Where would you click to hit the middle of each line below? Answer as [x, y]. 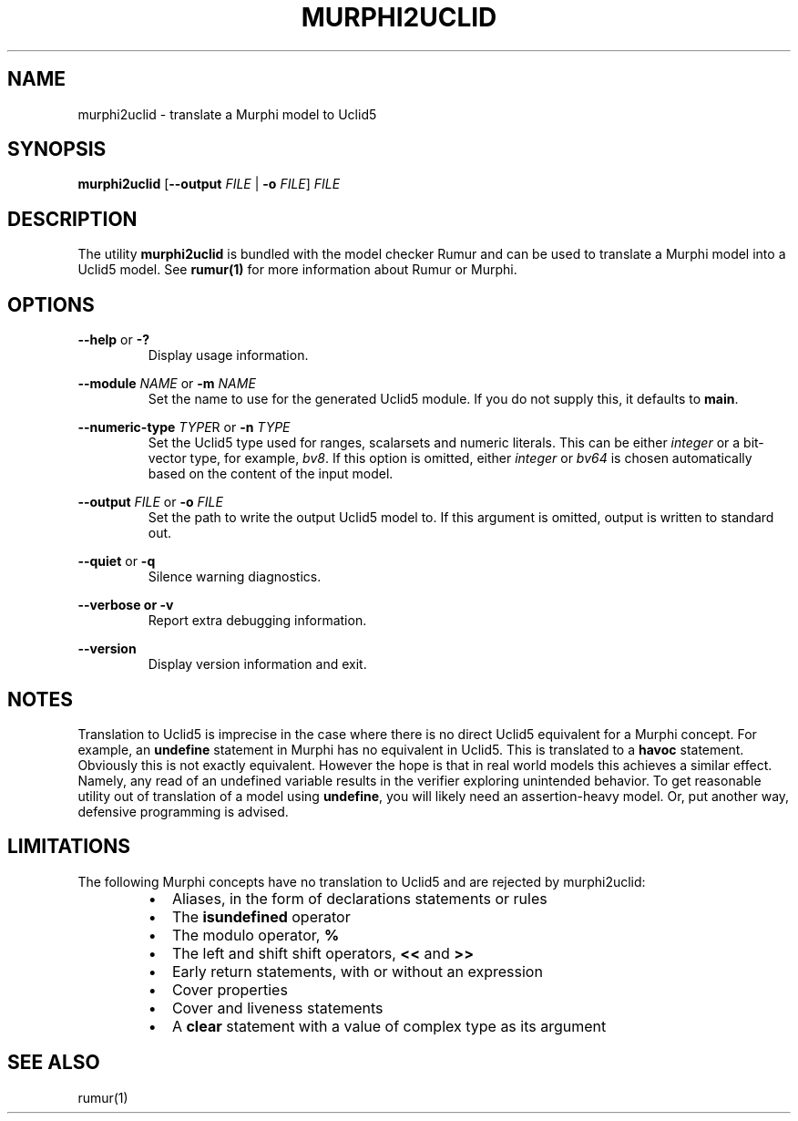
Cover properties [230, 989]
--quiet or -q [117, 561]
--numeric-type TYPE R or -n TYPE [184, 427]
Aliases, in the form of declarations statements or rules [359, 898]
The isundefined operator [261, 916]
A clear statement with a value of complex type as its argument [389, 1026]
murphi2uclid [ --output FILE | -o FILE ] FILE [209, 184]
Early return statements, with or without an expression [357, 971]
